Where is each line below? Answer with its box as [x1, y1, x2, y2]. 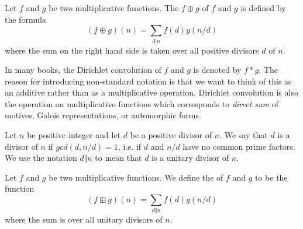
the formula [5, 13, 46, 25]
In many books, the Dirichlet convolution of [5, 64, 161, 76]
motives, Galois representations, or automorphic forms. [5, 109, 201, 121]
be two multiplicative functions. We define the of [49, 171, 223, 183]
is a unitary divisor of [151, 152, 229, 164]
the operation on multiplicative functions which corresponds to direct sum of [5, 97, 279, 110]
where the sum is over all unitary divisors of [5, 213, 163, 226]
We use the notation [5, 152, 77, 164]
